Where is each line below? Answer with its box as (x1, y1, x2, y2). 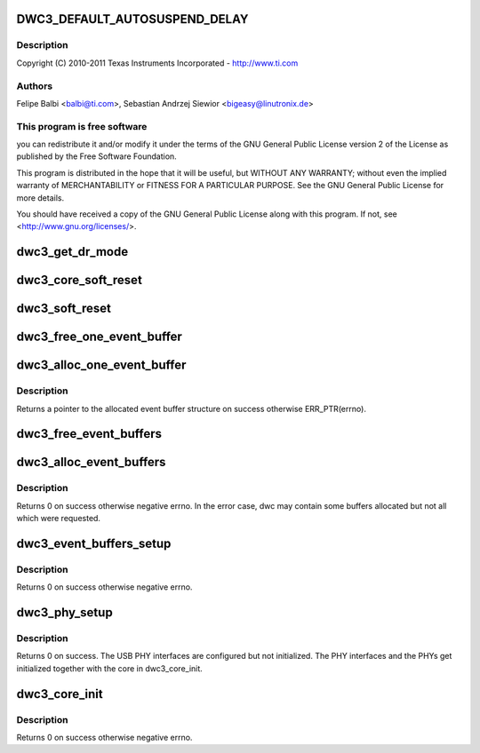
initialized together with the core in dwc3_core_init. (16, 662, 204, 674)
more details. (16, 192, 65, 203)
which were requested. (16, 513, 101, 524)
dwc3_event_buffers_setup (16, 535, 172, 551)
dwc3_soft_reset (16, 301, 111, 316)
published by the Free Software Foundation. (16, 151, 177, 162)
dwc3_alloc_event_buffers (16, 455, 166, 470)
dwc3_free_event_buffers (16, 426, 162, 441)
